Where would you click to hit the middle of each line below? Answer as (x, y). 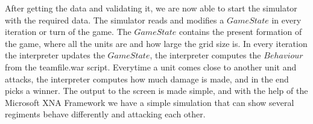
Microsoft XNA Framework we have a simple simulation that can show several (150, 102)
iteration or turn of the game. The (68, 32)
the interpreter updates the (55, 55)
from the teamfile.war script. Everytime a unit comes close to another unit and (151, 67)
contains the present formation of (240, 32)
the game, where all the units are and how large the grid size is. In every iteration (156, 43)
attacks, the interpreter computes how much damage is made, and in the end (147, 79)
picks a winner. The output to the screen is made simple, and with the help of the (156, 91)
